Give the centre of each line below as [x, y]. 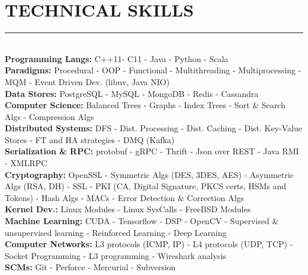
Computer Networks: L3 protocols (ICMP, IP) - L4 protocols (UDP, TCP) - [149, 244]
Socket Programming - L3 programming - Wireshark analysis [115, 255]
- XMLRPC [26, 163]
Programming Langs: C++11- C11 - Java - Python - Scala [117, 58]
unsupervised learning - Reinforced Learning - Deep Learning [116, 232]
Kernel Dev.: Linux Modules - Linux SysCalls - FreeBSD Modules [128, 209]
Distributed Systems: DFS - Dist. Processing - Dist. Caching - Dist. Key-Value [153, 128]
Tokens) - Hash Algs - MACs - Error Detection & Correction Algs [124, 197]
